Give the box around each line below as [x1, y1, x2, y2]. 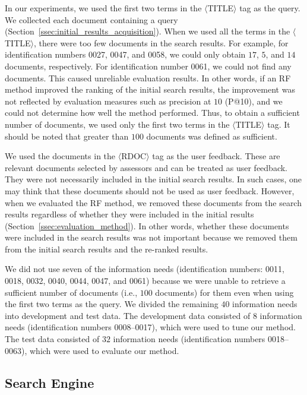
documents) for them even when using [155, 286, 294, 298]
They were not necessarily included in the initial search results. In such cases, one [5, 173, 302, 185]
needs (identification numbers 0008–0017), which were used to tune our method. [5, 321, 296, 333]
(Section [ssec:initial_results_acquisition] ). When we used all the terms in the [5, 25, 290, 37]
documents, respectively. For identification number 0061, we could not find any [5, 59, 292, 72]
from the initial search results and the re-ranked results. [5, 242, 208, 255]
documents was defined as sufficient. [146, 129, 277, 142]
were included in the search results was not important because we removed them [5, 231, 297, 244]
